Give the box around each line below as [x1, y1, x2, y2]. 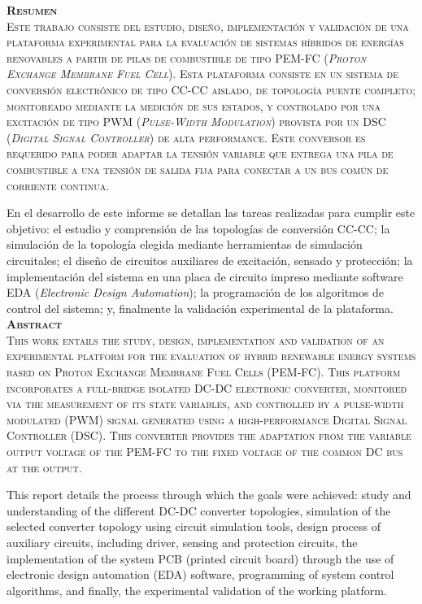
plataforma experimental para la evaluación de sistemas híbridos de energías [7, 33, 404, 50]
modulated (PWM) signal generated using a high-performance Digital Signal [7, 411, 407, 428]
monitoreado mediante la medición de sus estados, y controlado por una [7, 97, 381, 114]
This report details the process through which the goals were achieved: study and [7, 486, 411, 503]
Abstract [7, 315, 63, 332]
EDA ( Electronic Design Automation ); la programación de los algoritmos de [7, 284, 385, 301]
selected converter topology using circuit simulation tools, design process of [7, 518, 381, 535]
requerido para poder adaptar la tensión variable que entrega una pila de [7, 145, 394, 162]
